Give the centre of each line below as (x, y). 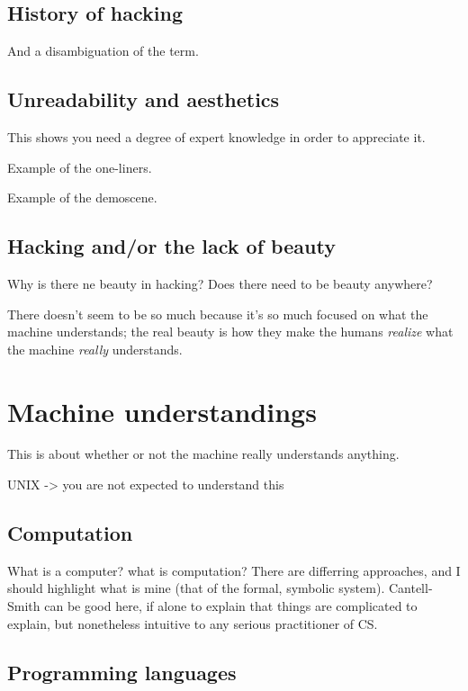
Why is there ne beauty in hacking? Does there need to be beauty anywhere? (220, 283)
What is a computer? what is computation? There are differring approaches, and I (234, 570)
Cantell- (410, 588)
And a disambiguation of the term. (103, 51)
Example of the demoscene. (82, 197)
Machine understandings (162, 411)
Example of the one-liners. (80, 167)
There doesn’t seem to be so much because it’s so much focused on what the (218, 314)
